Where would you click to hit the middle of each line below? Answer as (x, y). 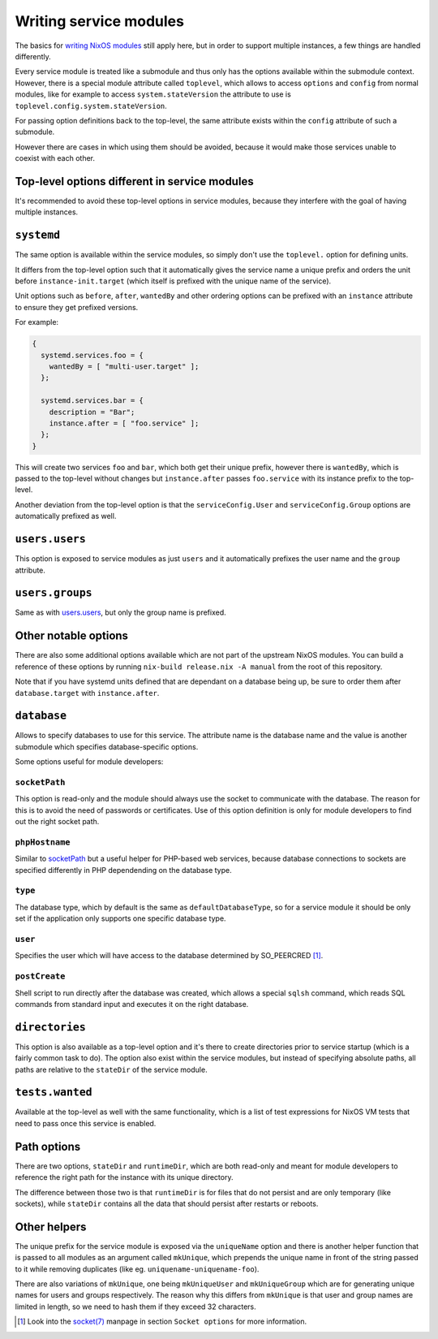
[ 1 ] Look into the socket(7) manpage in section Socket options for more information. (162, 1322)
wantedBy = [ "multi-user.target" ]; (124, 366)
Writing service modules (99, 21)
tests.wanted (54, 1093)
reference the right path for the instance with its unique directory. (124, 1177)
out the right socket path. (57, 822)
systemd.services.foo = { (92, 355)
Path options (48, 1146)
